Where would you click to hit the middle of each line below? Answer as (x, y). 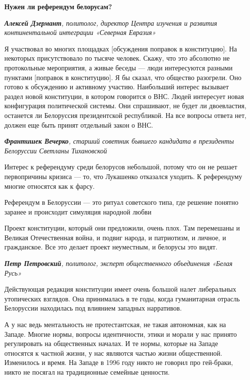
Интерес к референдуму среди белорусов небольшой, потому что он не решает (121, 167)
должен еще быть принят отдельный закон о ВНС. (79, 124)
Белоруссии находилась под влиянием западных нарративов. (93, 308)
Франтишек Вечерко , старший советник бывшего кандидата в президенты (119, 141)
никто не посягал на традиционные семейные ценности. (87, 372)
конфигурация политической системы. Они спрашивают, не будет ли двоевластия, (125, 106)
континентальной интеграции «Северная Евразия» (80, 32)
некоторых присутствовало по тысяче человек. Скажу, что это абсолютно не (117, 58)
